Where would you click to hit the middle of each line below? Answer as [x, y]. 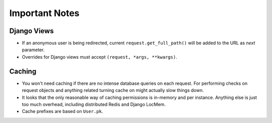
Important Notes [45, 13]
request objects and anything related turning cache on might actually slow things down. [113, 90]
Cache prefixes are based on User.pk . [62, 111]
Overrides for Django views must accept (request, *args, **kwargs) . [99, 57]
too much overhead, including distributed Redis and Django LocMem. [94, 104]
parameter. [33, 50]
